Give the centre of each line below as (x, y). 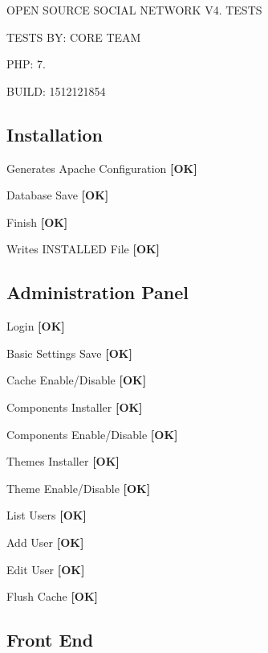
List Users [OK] (47, 515)
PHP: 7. (26, 64)
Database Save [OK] (58, 195)
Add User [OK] (45, 542)
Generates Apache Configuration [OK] (102, 168)
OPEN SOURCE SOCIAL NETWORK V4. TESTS (134, 10)
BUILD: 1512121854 (56, 90)
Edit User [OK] (46, 569)
